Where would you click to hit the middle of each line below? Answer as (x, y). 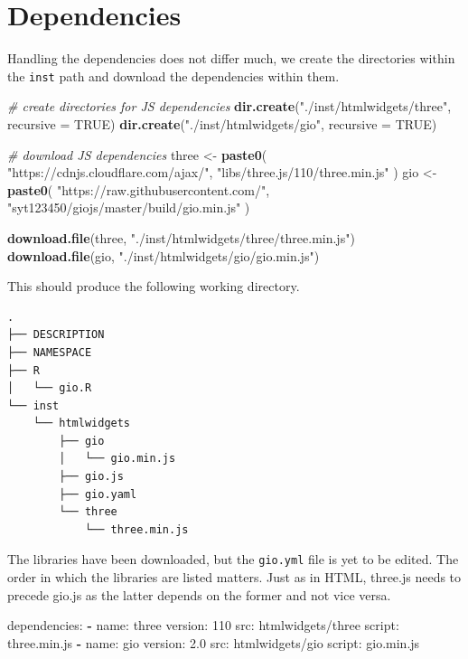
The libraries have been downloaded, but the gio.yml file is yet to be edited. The (233, 559)
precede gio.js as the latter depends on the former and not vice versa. (199, 594)
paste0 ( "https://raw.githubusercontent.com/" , (139, 189)
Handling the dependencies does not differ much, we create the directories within (231, 58)
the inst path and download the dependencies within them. (173, 75)
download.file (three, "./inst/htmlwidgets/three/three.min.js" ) (181, 237)
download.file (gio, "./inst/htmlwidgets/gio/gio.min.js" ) (164, 255)
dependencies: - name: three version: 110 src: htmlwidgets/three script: (203, 625)
